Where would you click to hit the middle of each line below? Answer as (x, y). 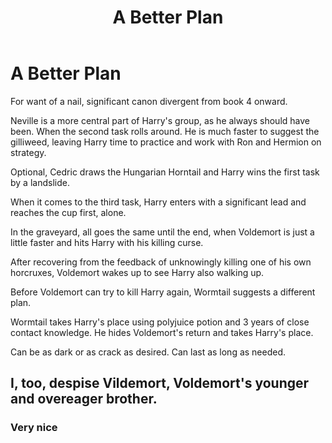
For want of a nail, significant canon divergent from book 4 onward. (149, 101)
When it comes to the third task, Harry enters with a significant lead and (158, 202)
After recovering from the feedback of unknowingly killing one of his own (161, 262)
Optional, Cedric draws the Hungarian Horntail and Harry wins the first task (165, 172)
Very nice (34, 428)
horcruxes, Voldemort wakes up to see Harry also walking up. (137, 272)
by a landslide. (40, 182)
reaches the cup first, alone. (68, 212)
